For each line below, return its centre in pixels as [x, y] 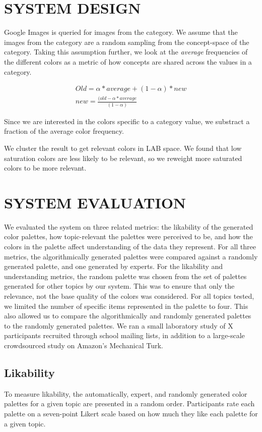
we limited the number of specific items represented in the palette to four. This [126, 306]
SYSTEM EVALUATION [95, 202]
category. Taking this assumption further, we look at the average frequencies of [126, 52]
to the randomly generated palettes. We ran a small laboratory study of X [119, 325]
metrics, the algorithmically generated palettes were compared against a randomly [131, 256]
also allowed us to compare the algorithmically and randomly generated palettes [128, 316]
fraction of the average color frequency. [64, 131]
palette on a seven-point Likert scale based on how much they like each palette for [131, 413]
